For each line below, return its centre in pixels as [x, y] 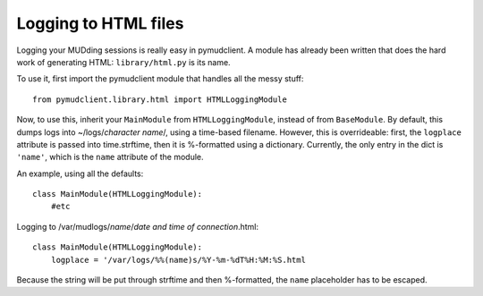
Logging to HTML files [100, 23]
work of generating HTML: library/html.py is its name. [124, 62]
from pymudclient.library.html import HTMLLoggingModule [160, 99]
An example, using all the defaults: [80, 173]
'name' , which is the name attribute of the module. [110, 157]
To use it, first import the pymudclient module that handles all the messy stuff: [160, 79]
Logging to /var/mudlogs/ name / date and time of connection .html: [138, 226]
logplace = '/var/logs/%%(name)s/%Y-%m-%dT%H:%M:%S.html [178, 260]
